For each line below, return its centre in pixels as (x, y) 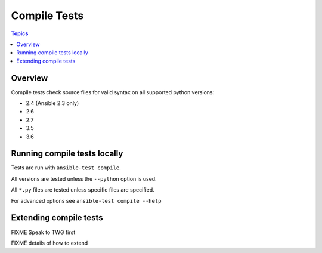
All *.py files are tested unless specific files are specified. (83, 190)
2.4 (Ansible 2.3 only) (52, 103)
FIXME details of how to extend (49, 243)
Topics (20, 33)
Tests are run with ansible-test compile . (66, 168)
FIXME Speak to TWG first (43, 232)
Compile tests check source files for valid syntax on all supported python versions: (113, 92)
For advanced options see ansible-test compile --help (86, 200)
